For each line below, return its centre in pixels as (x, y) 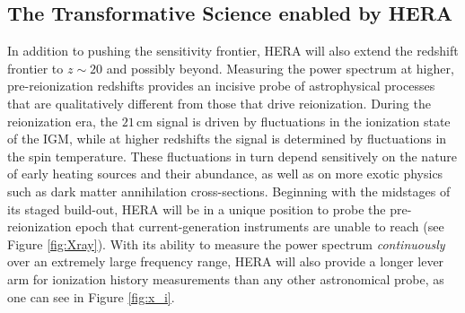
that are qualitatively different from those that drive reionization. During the (219, 103)
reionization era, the (62, 121)
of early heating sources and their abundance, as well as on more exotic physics (225, 174)
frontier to (35, 68)
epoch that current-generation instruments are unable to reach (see (260, 226)
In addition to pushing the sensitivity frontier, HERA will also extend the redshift (233, 51)
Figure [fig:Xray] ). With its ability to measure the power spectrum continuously (226, 243)
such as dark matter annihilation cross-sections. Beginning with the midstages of (229, 191)
